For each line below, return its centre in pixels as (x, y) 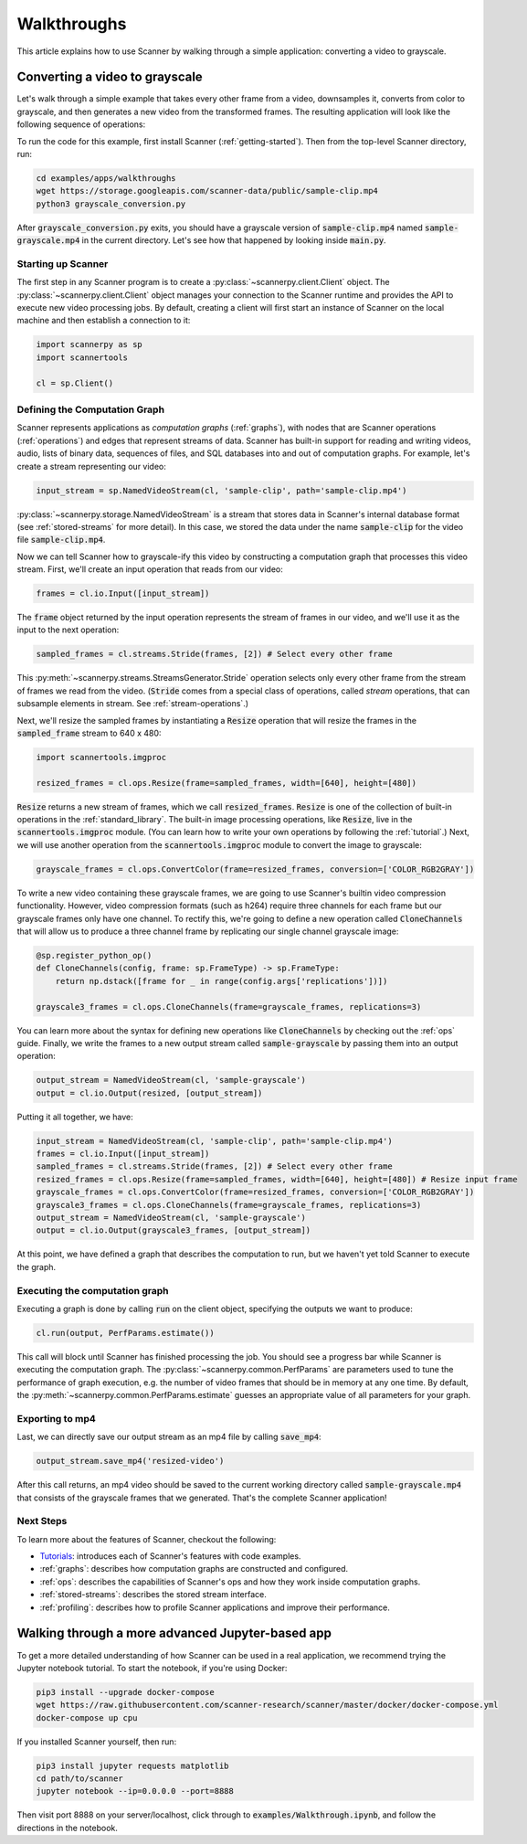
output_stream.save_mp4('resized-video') (130, 1461)
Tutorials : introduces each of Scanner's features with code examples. (170, 1556)
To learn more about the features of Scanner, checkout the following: (147, 1539)
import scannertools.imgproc (101, 757)
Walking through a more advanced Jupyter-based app (174, 1633)
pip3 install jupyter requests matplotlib (132, 1765)
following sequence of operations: (81, 124)
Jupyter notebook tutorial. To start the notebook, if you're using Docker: (152, 1668)
